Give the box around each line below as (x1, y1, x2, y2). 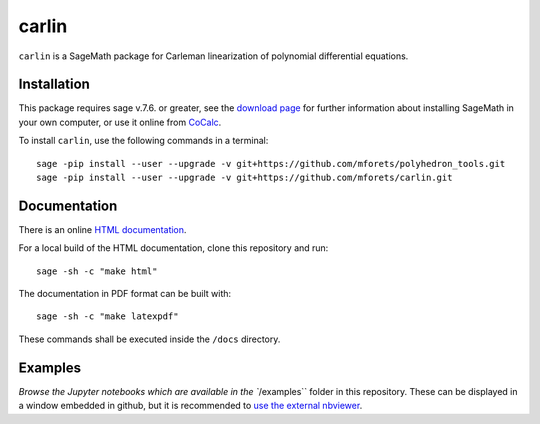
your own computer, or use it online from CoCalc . (18, 116, 222, 128)
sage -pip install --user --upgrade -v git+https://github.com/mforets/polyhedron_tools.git (36, 158, 506, 169)
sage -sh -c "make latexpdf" (36, 311, 179, 322)
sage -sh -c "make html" (36, 265, 158, 277)
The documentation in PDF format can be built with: (18, 288, 232, 300)
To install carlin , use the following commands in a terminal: (18, 135, 269, 147)
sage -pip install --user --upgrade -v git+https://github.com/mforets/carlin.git (36, 172, 453, 184)
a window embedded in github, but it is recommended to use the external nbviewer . (18, 400, 363, 412)
